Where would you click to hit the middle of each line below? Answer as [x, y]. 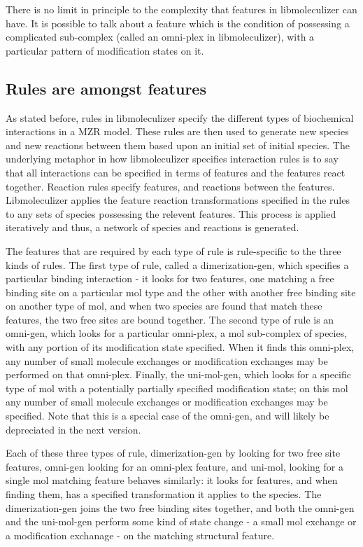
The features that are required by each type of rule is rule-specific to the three [173, 250]
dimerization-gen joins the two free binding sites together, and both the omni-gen [180, 507]
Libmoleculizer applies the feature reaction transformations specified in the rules [178, 200]
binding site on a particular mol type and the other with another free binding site [181, 292]
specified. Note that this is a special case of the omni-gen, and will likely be [168, 416]
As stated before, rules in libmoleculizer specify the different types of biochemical [180, 117]
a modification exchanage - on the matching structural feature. [140, 535]
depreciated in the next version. [73, 429]
